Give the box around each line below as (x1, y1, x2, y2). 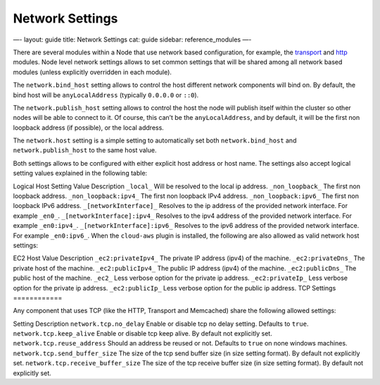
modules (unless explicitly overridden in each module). (13, 68, 172, 76)
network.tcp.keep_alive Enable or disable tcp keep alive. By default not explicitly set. (13, 329, 272, 338)
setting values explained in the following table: (13, 169, 148, 178)
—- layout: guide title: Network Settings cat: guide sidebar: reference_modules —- (13, 35, 252, 44)
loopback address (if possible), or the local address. (13, 123, 165, 132)
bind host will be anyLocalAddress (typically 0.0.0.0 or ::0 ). (13, 90, 199, 99)
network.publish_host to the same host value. (13, 146, 157, 154)
